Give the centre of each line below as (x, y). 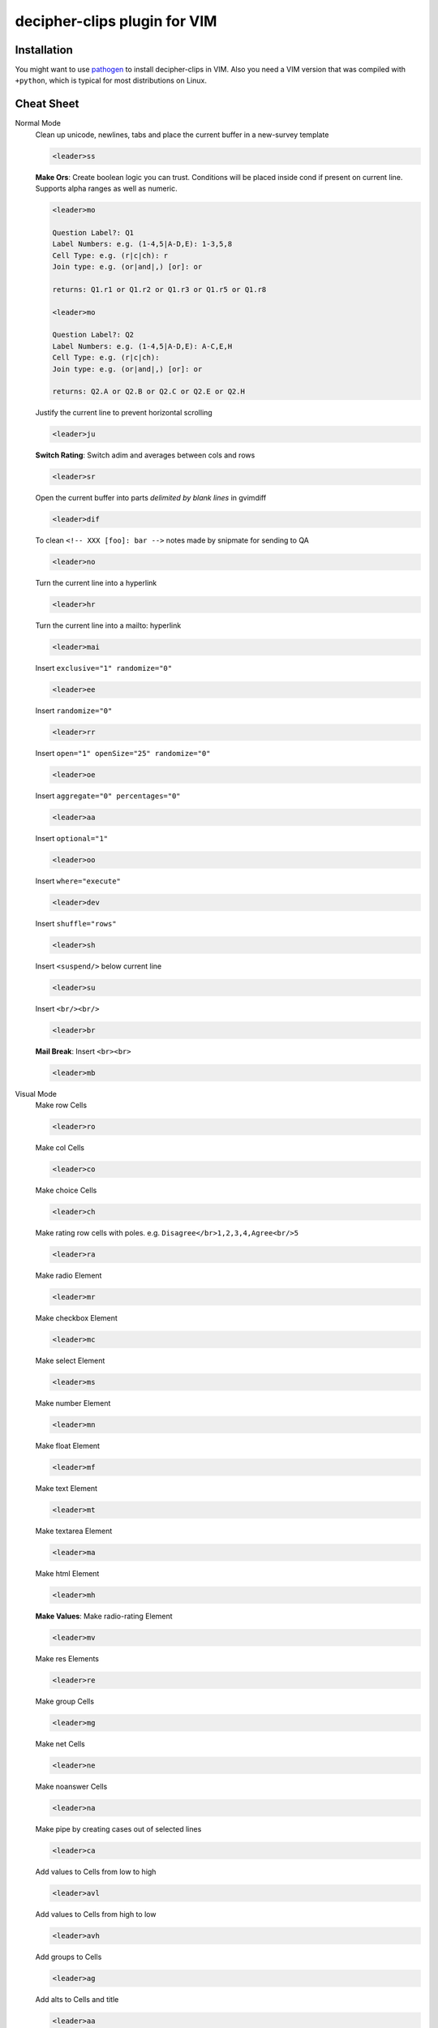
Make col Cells (60, 1148)
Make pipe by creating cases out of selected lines (118, 1828)
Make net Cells (60, 1743)
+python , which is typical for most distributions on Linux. (111, 80)
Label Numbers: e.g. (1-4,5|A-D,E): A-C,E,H (142, 346)
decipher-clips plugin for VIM (116, 21)
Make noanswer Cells (71, 1786)
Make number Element (73, 1403)
